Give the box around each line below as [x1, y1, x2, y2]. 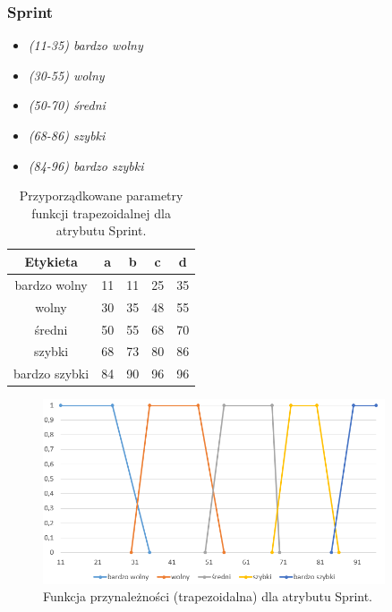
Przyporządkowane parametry [19, 186, 183, 205]
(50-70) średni [28, 96, 106, 115]
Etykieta [24, 251, 78, 270]
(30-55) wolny [28, 65, 105, 84]
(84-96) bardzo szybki [28, 156, 144, 174]
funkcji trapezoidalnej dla [31, 203, 171, 222]
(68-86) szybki [28, 126, 106, 144]
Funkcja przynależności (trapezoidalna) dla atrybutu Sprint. [43, 587, 373, 606]
